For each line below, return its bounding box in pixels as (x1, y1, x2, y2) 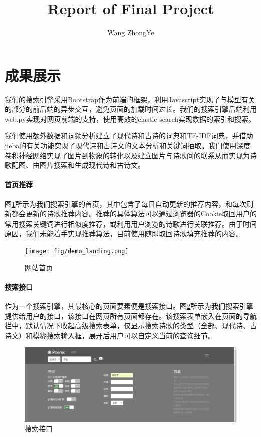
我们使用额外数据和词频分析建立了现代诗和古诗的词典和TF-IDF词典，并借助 (5, 130, 253, 141)
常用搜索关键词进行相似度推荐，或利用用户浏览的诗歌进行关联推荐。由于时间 (5, 218, 257, 229)
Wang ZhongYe (107, 27, 154, 38)
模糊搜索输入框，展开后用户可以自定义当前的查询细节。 (32, 330, 215, 340)
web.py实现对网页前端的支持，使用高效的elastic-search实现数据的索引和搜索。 (5, 113, 256, 124)
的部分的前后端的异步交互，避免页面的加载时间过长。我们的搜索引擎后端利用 (5, 104, 257, 114)
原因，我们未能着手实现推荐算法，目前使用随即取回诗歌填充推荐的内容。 (5, 228, 243, 239)
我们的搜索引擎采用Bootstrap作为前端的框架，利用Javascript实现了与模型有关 (5, 94, 255, 104)
